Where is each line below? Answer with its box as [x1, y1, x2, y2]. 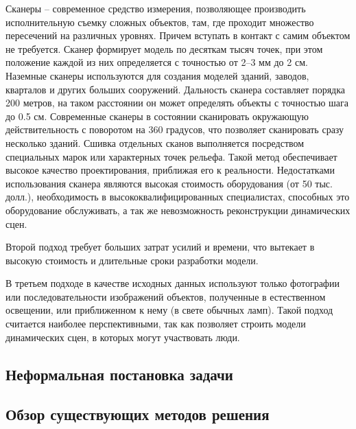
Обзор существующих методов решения [5, 404, 270, 425]
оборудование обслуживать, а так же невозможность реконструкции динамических [5, 202, 351, 217]
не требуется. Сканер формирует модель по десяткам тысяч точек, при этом [5, 41, 323, 56]
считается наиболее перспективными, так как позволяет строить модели [5, 316, 306, 331]
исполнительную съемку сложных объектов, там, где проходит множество [5, 14, 314, 29]
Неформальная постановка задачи [5, 363, 233, 384]
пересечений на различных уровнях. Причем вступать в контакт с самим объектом [5, 28, 351, 43]
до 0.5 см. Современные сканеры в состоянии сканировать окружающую [5, 108, 309, 123]
